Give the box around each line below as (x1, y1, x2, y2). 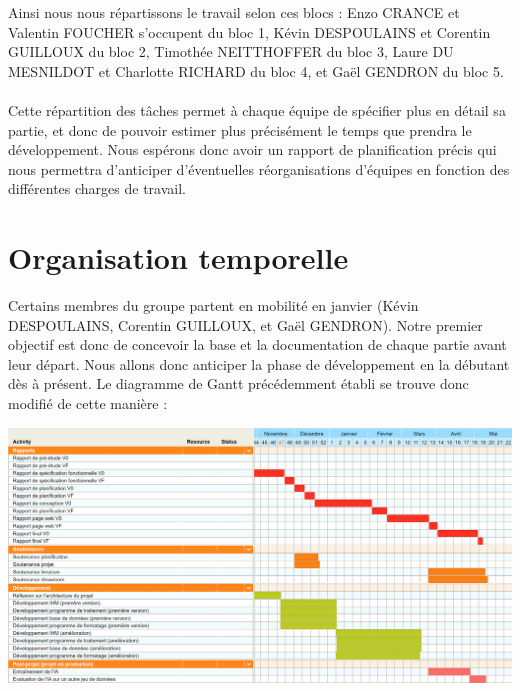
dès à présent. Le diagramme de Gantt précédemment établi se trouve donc (8, 373, 469, 394)
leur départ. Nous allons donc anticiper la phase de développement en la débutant (8, 353, 510, 374)
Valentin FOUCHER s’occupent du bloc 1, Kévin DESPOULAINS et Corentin (8, 21, 491, 42)
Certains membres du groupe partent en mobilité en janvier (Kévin (8, 295, 419, 316)
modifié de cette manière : (8, 393, 168, 414)
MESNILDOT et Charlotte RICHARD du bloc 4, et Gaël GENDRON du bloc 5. (8, 60, 504, 81)
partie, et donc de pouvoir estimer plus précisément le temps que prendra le (8, 119, 472, 140)
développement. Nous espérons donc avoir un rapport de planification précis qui (8, 139, 497, 160)
